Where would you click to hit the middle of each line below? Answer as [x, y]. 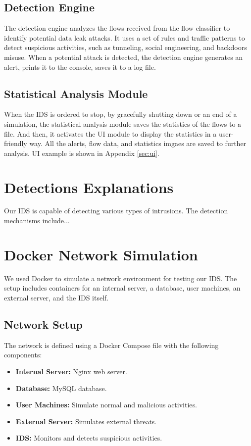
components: [23, 355]
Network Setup [43, 324]
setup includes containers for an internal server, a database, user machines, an [122, 288]
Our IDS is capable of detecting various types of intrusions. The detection [116, 211]
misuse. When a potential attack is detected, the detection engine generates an [124, 57]
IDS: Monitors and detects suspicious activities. [89, 438]
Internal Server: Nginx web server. [71, 371]
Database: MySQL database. [61, 388]
